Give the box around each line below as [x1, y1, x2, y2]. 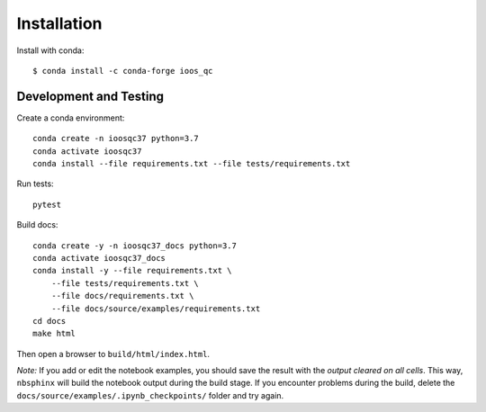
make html [32, 328, 76, 339]
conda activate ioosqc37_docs [32, 253, 166, 263]
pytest [32, 199, 62, 210]
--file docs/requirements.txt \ [50, 291, 194, 301]
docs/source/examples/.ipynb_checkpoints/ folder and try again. [16, 390, 284, 400]
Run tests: [16, 178, 54, 189]
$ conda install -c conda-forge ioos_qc [32, 66, 213, 76]
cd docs [32, 316, 67, 326]
